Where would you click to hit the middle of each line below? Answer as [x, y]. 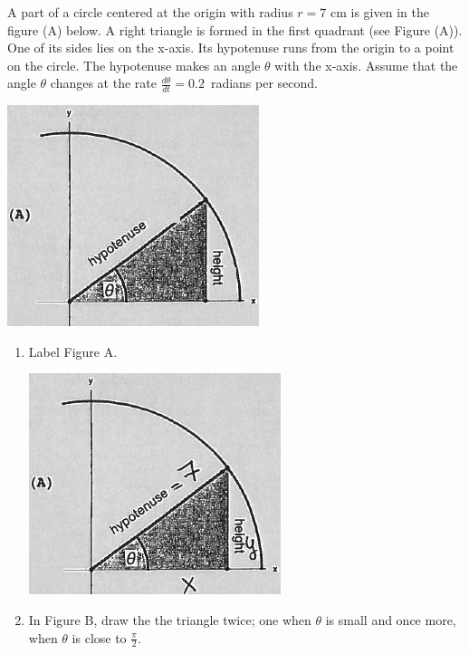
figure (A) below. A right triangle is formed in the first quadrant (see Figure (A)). [235, 29]
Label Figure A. [73, 351]
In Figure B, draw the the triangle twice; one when [170, 619]
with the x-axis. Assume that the [366, 65]
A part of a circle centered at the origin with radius [150, 12]
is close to [99, 637]
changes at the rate [103, 83]
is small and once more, [391, 619]
